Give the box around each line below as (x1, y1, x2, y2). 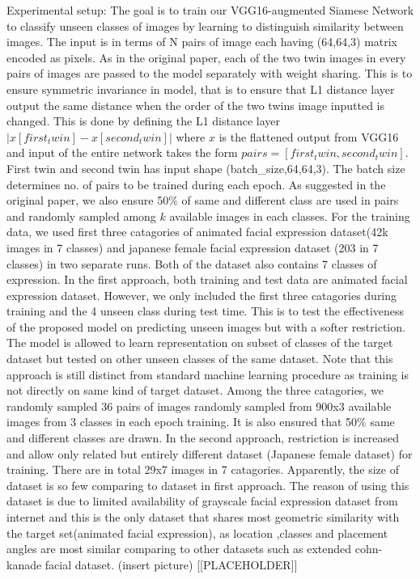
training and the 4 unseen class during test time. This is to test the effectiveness (6, 302, 405, 319)
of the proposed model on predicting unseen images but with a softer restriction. (6, 318, 405, 335)
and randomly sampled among (6, 207, 156, 224)
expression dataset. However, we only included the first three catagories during (6, 286, 397, 303)
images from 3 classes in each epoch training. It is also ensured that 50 (6, 413, 358, 430)
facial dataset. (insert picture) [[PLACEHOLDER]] (45, 556, 298, 573)
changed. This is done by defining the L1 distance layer (6, 112, 281, 129)
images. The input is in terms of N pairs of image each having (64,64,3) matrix (6, 33, 398, 50)
